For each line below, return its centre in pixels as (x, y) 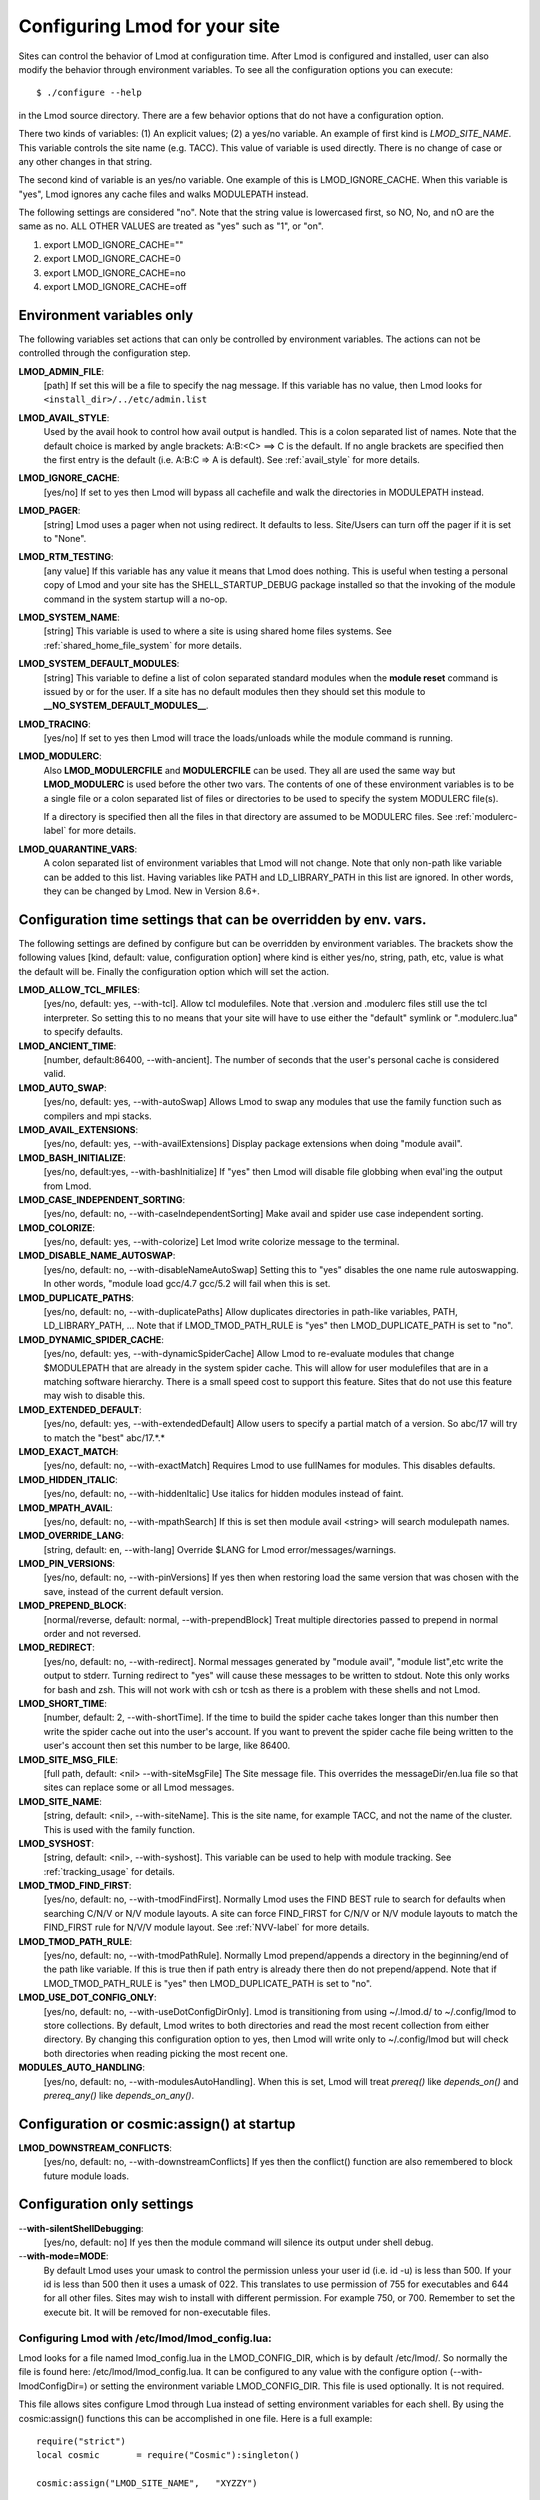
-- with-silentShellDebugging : (81, 2228)
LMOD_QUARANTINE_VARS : (78, 849)
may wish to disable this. (94, 1396)
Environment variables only (106, 315)
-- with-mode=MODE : (63, 2256)
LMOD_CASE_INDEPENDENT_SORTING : (102, 1199)
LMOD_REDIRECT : (56, 1647)
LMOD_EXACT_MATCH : (68, 1451)
